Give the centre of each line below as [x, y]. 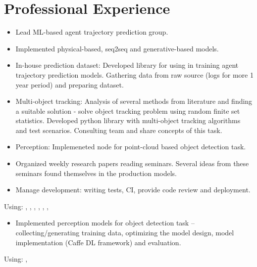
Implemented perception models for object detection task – [105, 223]
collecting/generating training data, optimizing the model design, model [125, 233]
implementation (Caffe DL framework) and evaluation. [98, 242]
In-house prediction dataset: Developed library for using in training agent [127, 65]
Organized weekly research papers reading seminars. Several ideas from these [132, 163]
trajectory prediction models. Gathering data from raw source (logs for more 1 [134, 74]
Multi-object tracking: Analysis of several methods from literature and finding [134, 101]
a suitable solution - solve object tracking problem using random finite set [128, 111]
